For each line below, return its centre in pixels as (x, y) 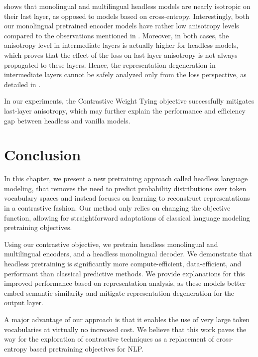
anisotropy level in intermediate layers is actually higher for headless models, (121, 45)
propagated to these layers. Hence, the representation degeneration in (110, 64)
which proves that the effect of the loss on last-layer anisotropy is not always (121, 55)
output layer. (24, 302)
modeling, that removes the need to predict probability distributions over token (125, 188)
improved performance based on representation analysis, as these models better (125, 283)
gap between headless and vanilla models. (67, 120)
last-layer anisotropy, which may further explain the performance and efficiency (125, 110)
